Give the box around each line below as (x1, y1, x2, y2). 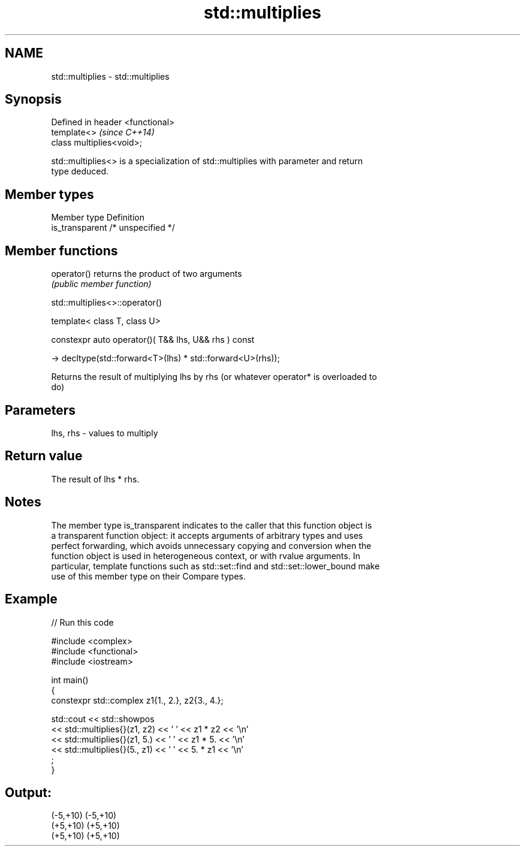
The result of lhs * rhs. (51, 473, 140, 484)
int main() (51, 674, 89, 685)
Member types (5, 186, 94, 202)
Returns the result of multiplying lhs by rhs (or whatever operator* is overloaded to (51, 372, 377, 382)
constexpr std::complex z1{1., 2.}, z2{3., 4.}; (51, 695, 224, 705)
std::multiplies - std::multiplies (51, 71, 170, 82)
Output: (5, 784, 52, 800)
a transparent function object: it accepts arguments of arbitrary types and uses (51, 530, 363, 541)
